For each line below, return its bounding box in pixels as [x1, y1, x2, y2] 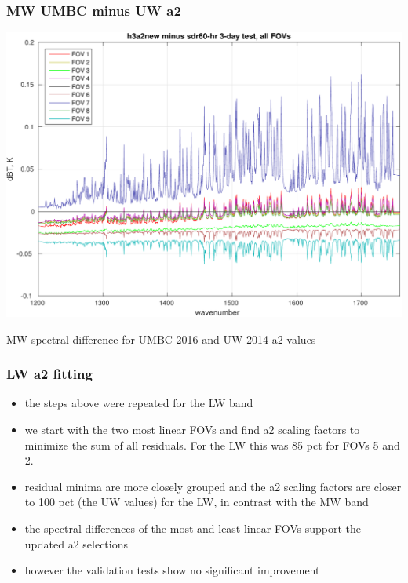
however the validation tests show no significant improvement [24, 562, 320, 578]
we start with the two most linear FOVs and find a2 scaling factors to [24, 421, 360, 437]
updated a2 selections [24, 535, 129, 552]
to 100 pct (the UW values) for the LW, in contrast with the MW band [24, 494, 369, 510]
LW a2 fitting [6, 364, 93, 384]
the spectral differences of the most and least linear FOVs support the [24, 519, 361, 536]
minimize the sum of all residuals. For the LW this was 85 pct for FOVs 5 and [24, 436, 400, 453]
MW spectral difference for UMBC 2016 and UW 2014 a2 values [6, 330, 316, 347]
